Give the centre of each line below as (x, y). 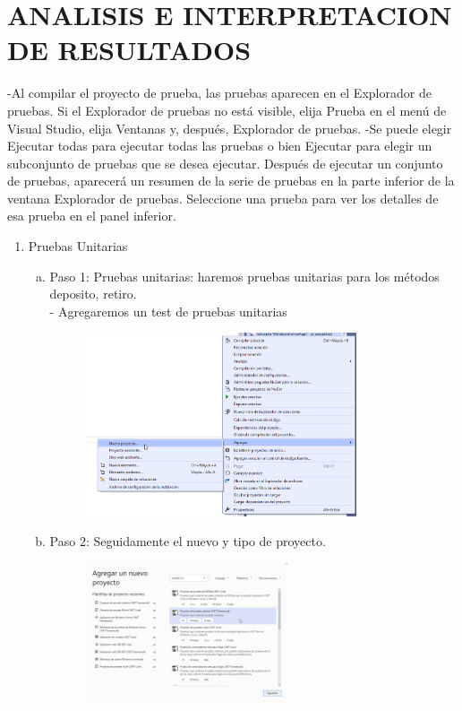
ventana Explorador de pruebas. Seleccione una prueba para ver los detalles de (223, 198)
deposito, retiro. (93, 294)
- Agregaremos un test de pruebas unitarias (168, 311)
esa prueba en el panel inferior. (92, 216)
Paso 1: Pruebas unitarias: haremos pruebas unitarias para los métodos (244, 276)
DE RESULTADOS (129, 50)
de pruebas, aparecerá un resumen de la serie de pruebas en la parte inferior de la (231, 181)
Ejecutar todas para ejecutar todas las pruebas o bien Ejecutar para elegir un (220, 146)
